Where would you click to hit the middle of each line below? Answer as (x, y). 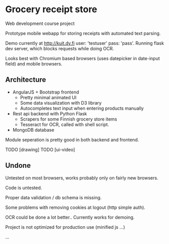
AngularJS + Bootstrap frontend (46, 92)
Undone (18, 165)
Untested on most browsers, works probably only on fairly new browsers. (82, 178)
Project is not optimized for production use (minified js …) (65, 227)
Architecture (26, 80)
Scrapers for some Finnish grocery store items (69, 119)
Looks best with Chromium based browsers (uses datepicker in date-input (83, 58)
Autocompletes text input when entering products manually (82, 108)
